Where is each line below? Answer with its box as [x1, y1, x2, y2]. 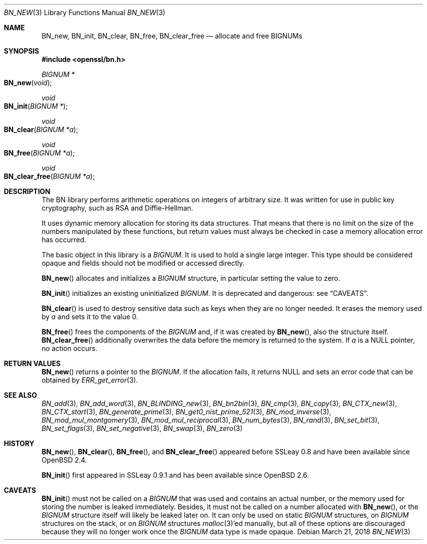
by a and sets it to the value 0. [41, 312, 138, 321]
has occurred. [41, 235, 86, 244]
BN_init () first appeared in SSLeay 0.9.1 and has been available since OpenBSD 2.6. [41, 471, 309, 479]
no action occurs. [41, 344, 97, 352]
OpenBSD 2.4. [41, 456, 87, 464]
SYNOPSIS [4, 47, 39, 55]
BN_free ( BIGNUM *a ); [4, 149, 75, 157]
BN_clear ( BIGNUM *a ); [4, 125, 78, 134]
